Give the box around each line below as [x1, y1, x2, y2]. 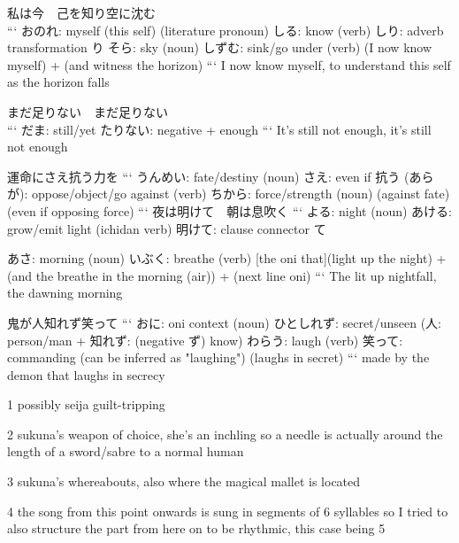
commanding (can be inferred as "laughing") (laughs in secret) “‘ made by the [7, 348, 430, 367]
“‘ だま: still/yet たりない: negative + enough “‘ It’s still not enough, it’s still [7, 120, 432, 138]
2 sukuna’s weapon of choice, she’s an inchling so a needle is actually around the [7, 424, 443, 443]
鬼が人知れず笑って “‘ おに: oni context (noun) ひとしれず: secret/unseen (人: [7, 313, 442, 331]
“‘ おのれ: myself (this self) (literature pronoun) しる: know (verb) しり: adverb [7, 20, 444, 39]
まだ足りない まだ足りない [7, 102, 168, 120]
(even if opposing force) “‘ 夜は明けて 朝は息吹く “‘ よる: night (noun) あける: [7, 201, 452, 220]
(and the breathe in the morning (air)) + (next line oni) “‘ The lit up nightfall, [7, 266, 437, 284]
